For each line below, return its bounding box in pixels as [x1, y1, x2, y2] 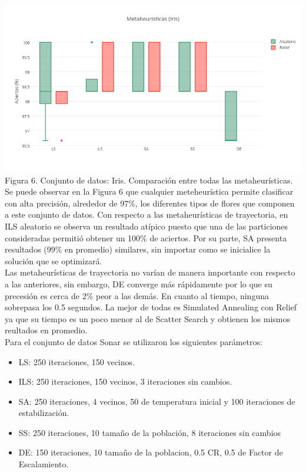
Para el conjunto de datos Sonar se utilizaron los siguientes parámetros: [5, 335, 262, 348]
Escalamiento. [18, 458, 69, 470]
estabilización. [18, 407, 69, 419]
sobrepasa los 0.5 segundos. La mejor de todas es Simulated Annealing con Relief [5, 301, 297, 313]
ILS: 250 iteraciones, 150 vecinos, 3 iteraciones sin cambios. [18, 375, 232, 388]
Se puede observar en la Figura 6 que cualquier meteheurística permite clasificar [5, 185, 294, 198]
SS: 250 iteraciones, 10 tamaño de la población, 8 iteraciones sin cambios [18, 426, 281, 438]
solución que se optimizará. [5, 254, 102, 267]
